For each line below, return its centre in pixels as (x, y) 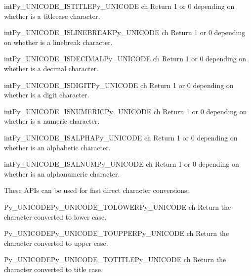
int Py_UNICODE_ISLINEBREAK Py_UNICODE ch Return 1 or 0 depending (125, 32)
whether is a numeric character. (52, 121)
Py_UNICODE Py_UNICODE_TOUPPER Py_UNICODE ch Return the (117, 233)
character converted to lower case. (55, 216)
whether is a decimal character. (51, 68)
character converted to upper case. (56, 243)
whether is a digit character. (47, 95)
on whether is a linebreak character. (58, 42)
